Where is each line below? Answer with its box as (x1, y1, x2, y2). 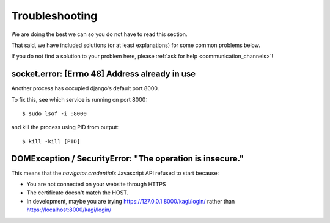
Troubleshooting (11, 9, 98, 23)
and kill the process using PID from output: (11, 124, 119, 131)
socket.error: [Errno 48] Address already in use (11, 69, 196, 79)
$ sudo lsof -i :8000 (22, 110, 87, 117)
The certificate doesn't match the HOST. (26, 189, 129, 196)
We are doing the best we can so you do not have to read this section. (11, 30, 188, 38)
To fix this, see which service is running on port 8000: (11, 96, 148, 103)
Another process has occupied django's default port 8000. (11, 85, 159, 92)
